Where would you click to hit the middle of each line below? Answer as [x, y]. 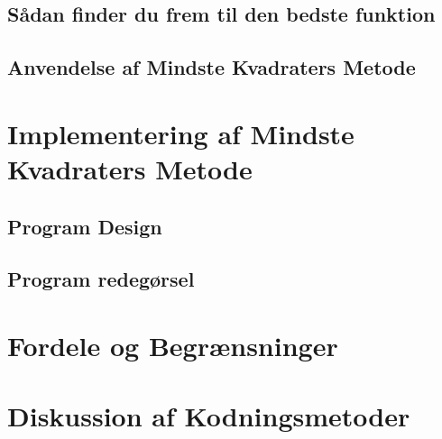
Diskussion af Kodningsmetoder [209, 416]
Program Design [85, 226]
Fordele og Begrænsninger [173, 345]
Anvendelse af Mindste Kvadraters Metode [212, 67]
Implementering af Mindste [181, 133]
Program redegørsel [101, 279]
